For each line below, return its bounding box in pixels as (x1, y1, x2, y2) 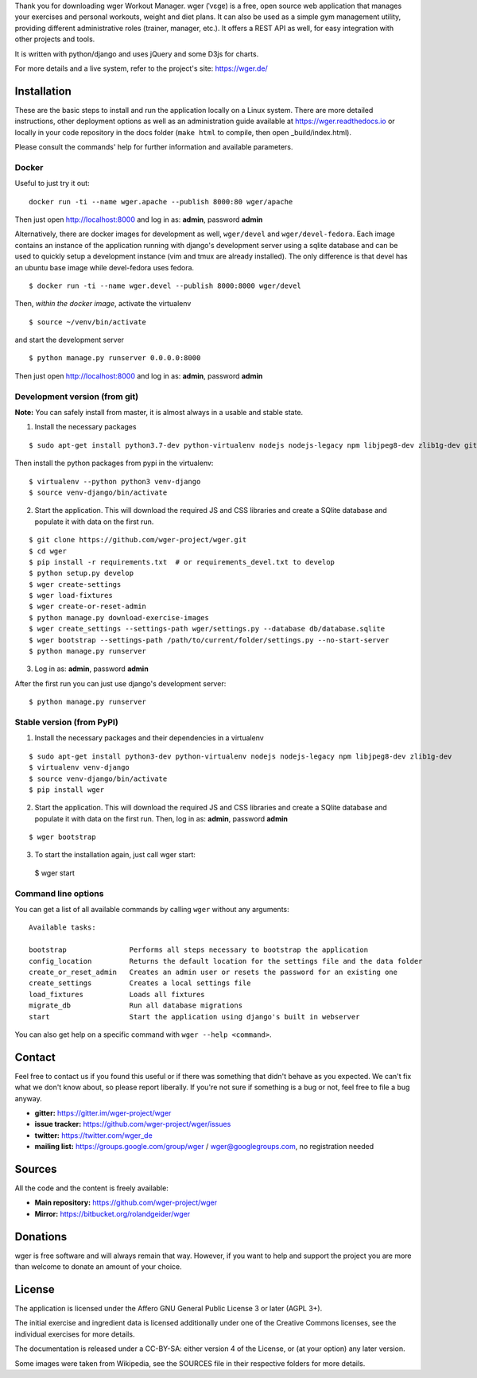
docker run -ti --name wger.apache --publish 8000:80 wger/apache (29, 197, 293, 206)
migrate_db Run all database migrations (29, 1001, 242, 1010)
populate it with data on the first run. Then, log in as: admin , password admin (34, 813, 288, 823)
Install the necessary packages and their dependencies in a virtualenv (34, 733, 264, 743)
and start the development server (14, 335, 125, 345)
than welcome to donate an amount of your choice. (14, 1262, 182, 1271)
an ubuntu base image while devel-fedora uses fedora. (14, 262, 195, 272)
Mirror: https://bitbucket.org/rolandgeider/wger (34, 1209, 191, 1218)
